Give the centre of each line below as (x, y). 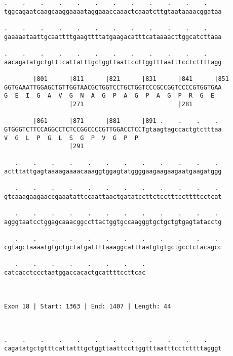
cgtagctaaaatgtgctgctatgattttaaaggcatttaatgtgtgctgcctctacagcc (113, 248)
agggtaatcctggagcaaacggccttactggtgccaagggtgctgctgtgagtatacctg (113, 222)
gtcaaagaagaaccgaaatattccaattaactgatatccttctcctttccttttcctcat (113, 197)
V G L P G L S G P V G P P (71, 138)
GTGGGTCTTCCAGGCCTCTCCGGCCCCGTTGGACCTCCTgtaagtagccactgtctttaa (113, 129)
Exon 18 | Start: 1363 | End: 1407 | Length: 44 (88, 306)
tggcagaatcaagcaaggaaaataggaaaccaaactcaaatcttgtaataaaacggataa (113, 11)
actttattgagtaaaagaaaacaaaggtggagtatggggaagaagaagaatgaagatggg (113, 172)
